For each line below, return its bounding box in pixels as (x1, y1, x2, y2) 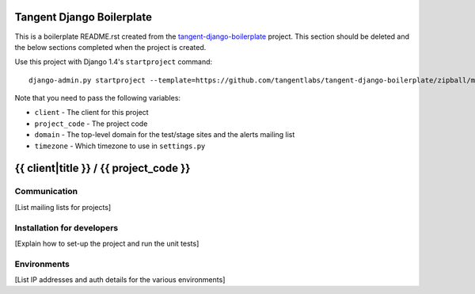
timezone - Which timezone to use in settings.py (34, 141, 206, 151)
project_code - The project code (34, 119, 148, 128)
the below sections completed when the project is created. (14, 42, 207, 52)
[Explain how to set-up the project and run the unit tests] (14, 239, 199, 248)
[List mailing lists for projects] (14, 202, 112, 212)
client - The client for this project (34, 108, 150, 117)
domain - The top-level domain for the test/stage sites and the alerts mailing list (34, 130, 295, 139)
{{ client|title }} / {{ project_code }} (14, 162, 191, 175)
